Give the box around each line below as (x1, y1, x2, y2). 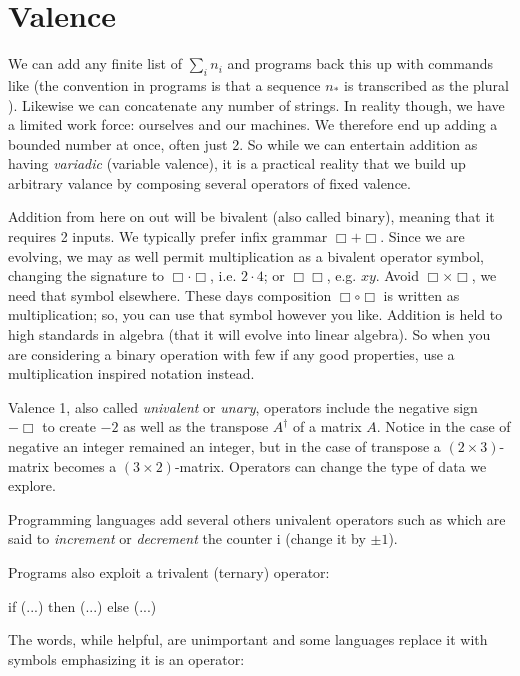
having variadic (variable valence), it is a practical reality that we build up (8, 153, 466, 174)
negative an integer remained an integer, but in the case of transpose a (8, 436, 441, 457)
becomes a (53, 455, 117, 476)
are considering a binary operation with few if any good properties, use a (8, 343, 455, 364)
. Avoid (375, 265, 419, 286)
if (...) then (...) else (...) (8, 595, 157, 616)
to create (42, 416, 96, 437)
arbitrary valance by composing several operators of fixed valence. (8, 172, 411, 193)
